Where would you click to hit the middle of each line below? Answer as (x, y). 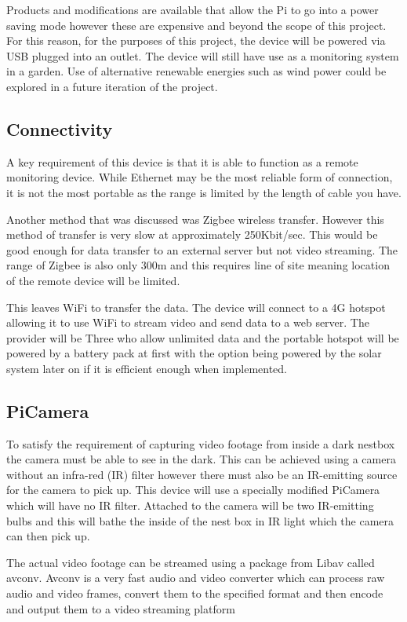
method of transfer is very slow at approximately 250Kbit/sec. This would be (192, 234)
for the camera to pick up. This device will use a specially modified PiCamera (193, 490)
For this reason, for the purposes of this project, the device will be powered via (196, 40)
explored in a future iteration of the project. (112, 86)
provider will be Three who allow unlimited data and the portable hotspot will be (203, 337)
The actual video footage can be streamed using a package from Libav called (191, 562)
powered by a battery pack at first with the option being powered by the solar (194, 353)
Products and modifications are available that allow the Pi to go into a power (193, 9)
